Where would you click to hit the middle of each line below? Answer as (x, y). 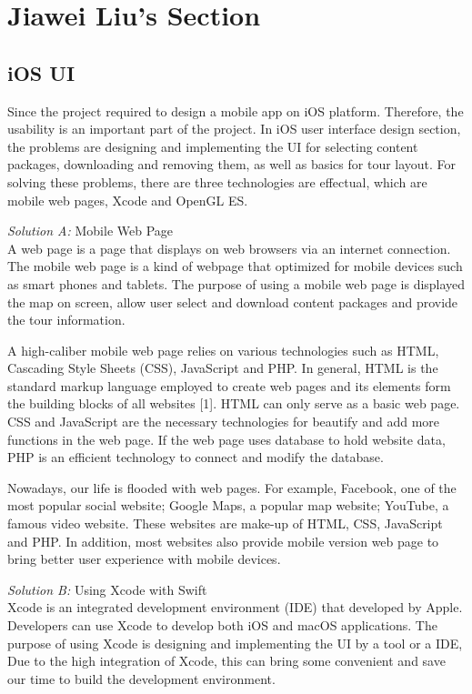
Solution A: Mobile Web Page (90, 231)
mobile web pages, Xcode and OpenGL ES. (128, 200)
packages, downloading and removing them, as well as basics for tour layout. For (232, 164)
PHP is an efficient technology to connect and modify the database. (196, 457)
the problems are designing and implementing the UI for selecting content (213, 146)
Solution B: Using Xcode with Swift (107, 589)
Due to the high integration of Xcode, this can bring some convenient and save (226, 661)
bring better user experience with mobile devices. (144, 559)
